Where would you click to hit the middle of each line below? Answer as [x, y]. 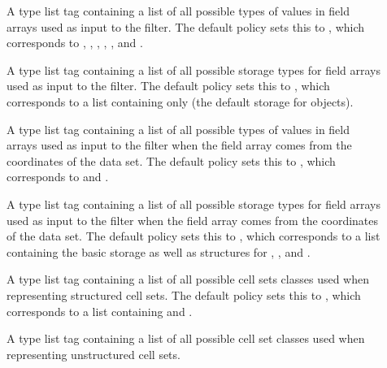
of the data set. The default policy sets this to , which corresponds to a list [193, 236]
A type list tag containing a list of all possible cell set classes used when [186, 338]
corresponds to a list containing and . [100, 311]
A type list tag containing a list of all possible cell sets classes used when [188, 279]
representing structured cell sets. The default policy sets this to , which [184, 294]
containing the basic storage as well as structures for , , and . [159, 251]
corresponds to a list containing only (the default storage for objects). [180, 101]
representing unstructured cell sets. [93, 354]
